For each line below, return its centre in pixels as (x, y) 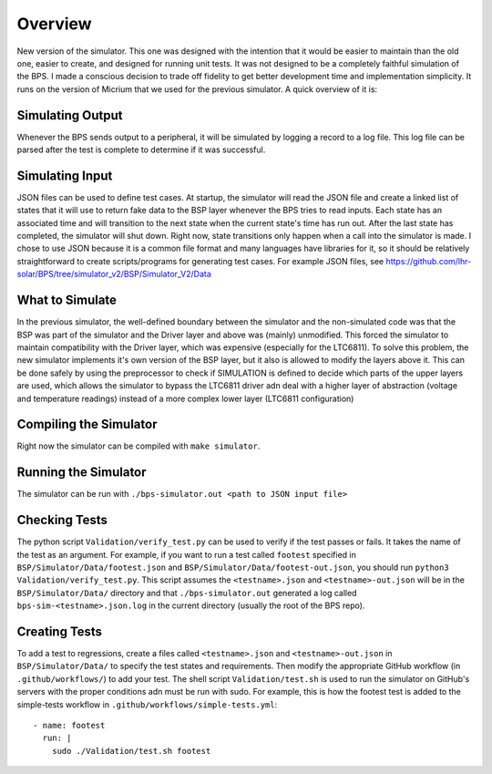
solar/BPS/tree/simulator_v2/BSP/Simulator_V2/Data (114, 274)
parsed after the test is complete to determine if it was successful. (141, 150)
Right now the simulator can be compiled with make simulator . (138, 446)
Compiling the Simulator (87, 424)
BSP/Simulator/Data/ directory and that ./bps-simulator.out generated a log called (187, 593)
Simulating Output (70, 115)
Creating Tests (60, 632)
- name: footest (69, 726)
